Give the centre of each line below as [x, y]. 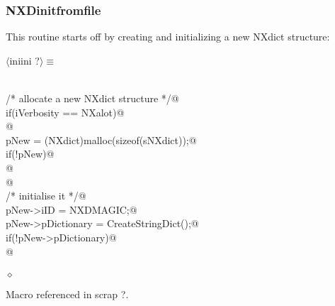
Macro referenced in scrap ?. [67, 294]
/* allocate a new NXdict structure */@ [92, 98]
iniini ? [24, 60]
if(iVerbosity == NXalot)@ [65, 112]
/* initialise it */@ [46, 196]
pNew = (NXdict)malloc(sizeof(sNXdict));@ [101, 140]
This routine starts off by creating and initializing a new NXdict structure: [168, 37]
